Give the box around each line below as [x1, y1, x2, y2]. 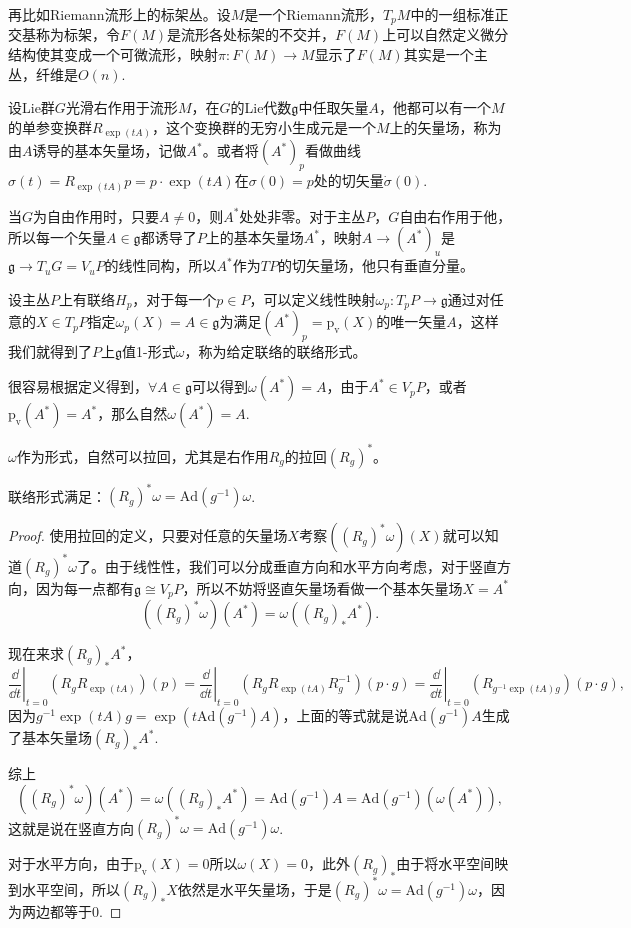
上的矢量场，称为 [389, 116, 502, 137]
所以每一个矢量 [8, 227, 106, 248]
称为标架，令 [35, 24, 120, 45]
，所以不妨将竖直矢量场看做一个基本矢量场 [182, 577, 463, 598]
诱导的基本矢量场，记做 [32, 140, 187, 161]
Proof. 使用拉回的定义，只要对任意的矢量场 [8, 525, 288, 546]
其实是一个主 [403, 44, 488, 65]
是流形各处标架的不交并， [167, 24, 336, 45]
